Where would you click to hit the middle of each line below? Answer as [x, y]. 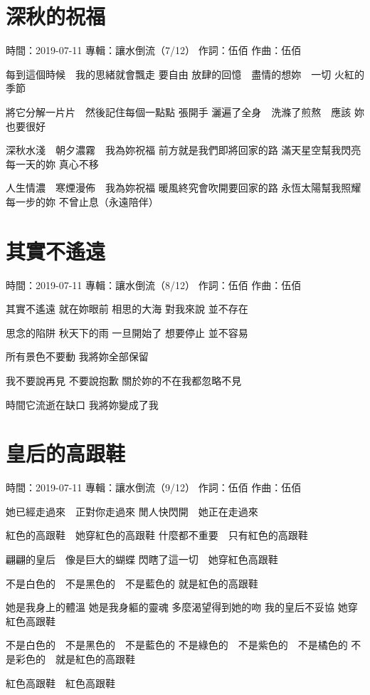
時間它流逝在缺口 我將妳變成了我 [82, 404]
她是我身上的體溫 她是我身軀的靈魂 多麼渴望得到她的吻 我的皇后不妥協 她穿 [182, 607]
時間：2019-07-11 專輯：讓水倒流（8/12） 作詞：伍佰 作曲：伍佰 [154, 284]
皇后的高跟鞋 [66, 453]
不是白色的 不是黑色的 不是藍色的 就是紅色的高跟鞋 [132, 583]
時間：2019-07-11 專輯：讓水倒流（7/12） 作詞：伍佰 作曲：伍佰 [154, 50]
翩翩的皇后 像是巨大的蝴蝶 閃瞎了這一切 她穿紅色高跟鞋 [142, 559]
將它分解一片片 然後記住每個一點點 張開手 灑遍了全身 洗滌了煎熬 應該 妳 [185, 111]
